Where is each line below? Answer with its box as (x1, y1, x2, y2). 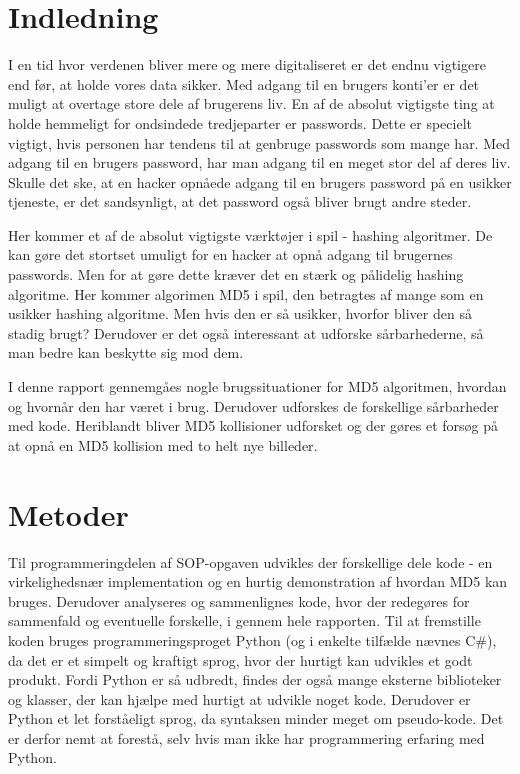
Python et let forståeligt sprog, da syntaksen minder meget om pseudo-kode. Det (8, 708, 504, 729)
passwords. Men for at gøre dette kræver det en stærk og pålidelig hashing (8, 264, 464, 285)
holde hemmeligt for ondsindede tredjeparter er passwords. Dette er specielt (8, 112, 473, 133)
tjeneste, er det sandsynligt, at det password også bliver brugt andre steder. (8, 191, 472, 212)
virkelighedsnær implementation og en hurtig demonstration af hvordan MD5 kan (8, 571, 508, 592)
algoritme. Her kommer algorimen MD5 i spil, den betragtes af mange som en (8, 283, 484, 304)
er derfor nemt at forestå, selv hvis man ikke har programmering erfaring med (8, 727, 485, 748)
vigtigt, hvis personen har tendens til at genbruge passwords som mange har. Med (8, 132, 511, 153)
